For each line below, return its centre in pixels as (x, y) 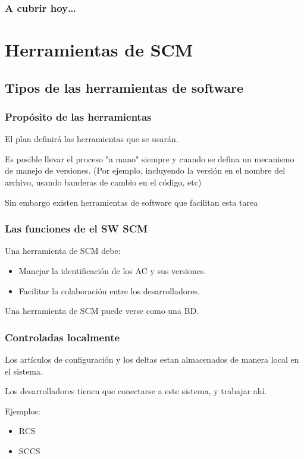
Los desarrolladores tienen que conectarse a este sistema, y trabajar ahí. (136, 391)
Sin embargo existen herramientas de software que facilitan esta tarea (131, 202)
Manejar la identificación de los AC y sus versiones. (112, 271)
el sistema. (24, 371)
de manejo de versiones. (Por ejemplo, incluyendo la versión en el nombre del (145, 170)
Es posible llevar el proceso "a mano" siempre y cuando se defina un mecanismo (150, 158)
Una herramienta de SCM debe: (63, 251)
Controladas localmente (62, 337)
